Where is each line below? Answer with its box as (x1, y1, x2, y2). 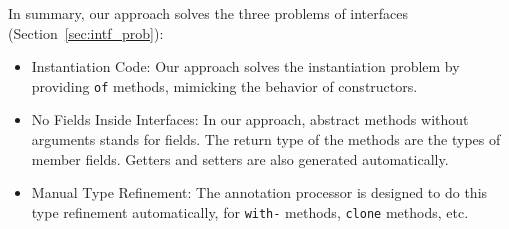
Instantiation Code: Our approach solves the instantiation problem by (31, 56, 460, 77)
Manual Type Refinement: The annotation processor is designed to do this (31, 182, 488, 203)
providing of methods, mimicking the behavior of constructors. (31, 75, 418, 96)
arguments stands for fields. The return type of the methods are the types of (31, 129, 501, 150)
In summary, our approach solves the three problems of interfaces (8, 3, 408, 23)
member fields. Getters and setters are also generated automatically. (31, 148, 449, 169)
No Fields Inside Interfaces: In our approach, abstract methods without (31, 109, 469, 130)
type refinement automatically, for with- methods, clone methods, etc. (31, 201, 469, 222)
